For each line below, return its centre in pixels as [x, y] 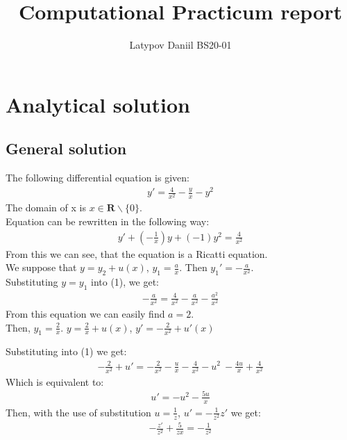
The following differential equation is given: [98, 178]
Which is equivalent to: [55, 381]
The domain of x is [46, 207]
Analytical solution [98, 104]
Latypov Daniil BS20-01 [180, 45]
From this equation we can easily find [85, 314]
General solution [66, 148]
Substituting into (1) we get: [66, 351]
